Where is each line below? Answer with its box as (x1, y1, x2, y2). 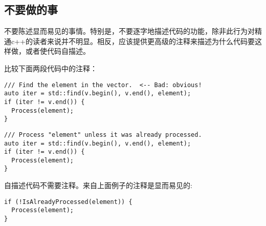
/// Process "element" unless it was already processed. (4, 131, 202, 138)
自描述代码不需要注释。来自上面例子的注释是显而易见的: (4, 180, 192, 191)
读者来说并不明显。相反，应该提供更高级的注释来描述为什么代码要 (32, 35, 255, 46)
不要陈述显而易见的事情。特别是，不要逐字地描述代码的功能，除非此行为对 (4, 26, 255, 36)
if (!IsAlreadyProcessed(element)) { (4, 198, 132, 206)
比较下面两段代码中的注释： (4, 63, 97, 73)
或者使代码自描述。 (25, 46, 90, 56)
